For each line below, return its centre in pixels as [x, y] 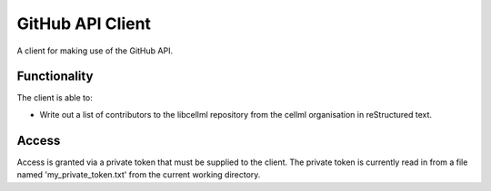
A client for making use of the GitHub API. [95, 51]
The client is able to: [55, 98]
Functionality [55, 76]
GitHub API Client [84, 24]
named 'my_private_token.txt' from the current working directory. [139, 175]
